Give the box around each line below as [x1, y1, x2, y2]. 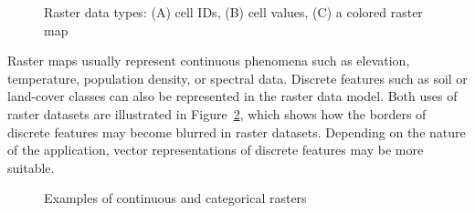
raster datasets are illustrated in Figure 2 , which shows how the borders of [7, 104, 427, 123]
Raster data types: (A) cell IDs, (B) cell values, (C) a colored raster [44, 3, 423, 21]
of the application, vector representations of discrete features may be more [7, 140, 424, 159]
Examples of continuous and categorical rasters [44, 188, 307, 208]
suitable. [7, 157, 55, 177]
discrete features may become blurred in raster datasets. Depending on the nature [7, 122, 466, 141]
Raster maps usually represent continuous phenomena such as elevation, [7, 51, 410, 70]
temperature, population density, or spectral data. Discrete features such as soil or [7, 68, 468, 87]
